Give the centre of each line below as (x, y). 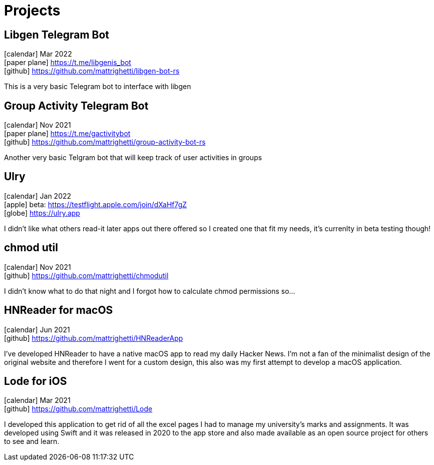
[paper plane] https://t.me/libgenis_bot (68, 63)
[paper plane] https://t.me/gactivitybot (67, 134)
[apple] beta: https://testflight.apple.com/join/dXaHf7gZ (96, 204)
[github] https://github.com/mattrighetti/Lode (78, 409)
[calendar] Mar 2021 (37, 400)
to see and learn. (32, 441)
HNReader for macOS (59, 310)
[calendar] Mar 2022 (38, 54)
